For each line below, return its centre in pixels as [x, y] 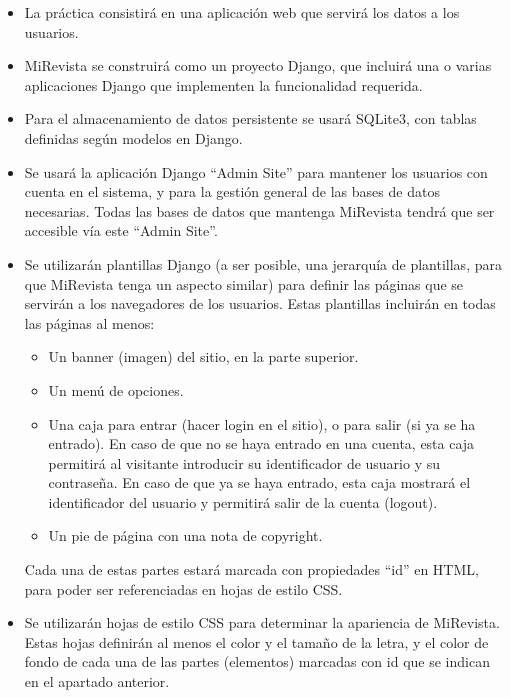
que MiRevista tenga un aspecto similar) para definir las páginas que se [244, 283]
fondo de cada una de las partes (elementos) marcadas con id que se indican [257, 661]
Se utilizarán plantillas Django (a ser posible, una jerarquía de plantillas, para [263, 263]
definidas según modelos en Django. [133, 137]
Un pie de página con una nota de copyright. [185, 535]
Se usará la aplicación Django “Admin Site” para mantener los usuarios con [256, 171]
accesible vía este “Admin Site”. [121, 230]
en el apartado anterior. [97, 681]
